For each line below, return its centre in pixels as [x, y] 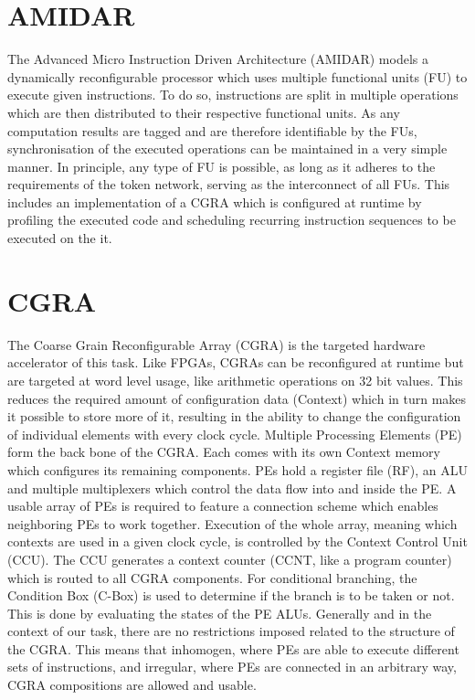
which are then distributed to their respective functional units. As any [204, 112]
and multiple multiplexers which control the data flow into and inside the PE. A [232, 488]
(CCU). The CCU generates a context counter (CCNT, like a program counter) [230, 559]
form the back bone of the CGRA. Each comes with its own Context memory [224, 452]
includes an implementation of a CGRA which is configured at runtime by [215, 202]
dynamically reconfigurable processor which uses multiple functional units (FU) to [237, 76]
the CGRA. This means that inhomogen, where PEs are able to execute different [233, 648]
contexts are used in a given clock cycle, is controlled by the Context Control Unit [237, 541]
